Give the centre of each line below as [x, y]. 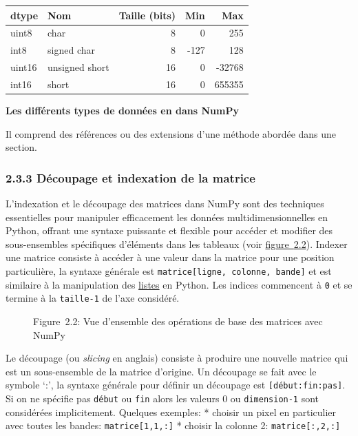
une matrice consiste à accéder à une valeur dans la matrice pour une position [170, 257]
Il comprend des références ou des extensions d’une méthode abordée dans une [171, 133]
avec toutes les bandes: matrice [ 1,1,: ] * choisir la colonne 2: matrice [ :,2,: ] [173, 425]
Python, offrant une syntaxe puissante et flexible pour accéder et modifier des [169, 230]
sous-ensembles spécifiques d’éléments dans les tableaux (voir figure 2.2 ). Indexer [177, 243]
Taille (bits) [147, 15]
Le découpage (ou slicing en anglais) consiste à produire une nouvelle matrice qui [177, 358]
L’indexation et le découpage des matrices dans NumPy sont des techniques [165, 203]
